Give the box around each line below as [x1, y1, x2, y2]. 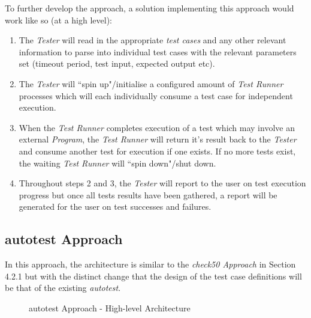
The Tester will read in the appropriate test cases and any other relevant [19, 34, 286, 46]
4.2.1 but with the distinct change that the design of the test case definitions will [5, 269, 302, 282]
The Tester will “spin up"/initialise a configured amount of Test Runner [19, 77, 283, 90]
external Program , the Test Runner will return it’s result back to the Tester [19, 133, 297, 145]
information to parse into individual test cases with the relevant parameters [19, 45, 297, 58]
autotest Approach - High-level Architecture [29, 301, 191, 314]
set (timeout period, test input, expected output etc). [19, 57, 215, 70]
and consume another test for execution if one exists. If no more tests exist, [19, 144, 296, 157]
